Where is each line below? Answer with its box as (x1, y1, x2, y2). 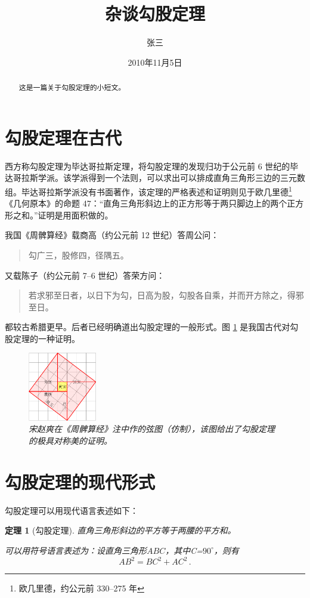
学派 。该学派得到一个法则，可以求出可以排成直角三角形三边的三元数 (38, 171, 305, 184)
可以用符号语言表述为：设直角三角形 (5, 544, 147, 556)
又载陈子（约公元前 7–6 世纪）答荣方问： (5, 269, 165, 281)
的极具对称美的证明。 (29, 434, 112, 447)
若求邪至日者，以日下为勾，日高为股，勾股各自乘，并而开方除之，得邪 (28, 289, 304, 301)
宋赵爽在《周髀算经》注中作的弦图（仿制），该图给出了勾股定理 (29, 423, 275, 435)
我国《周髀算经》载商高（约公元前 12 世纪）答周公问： (5, 229, 219, 241)
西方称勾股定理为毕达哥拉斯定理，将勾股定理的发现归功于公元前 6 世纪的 (5, 159, 290, 172)
